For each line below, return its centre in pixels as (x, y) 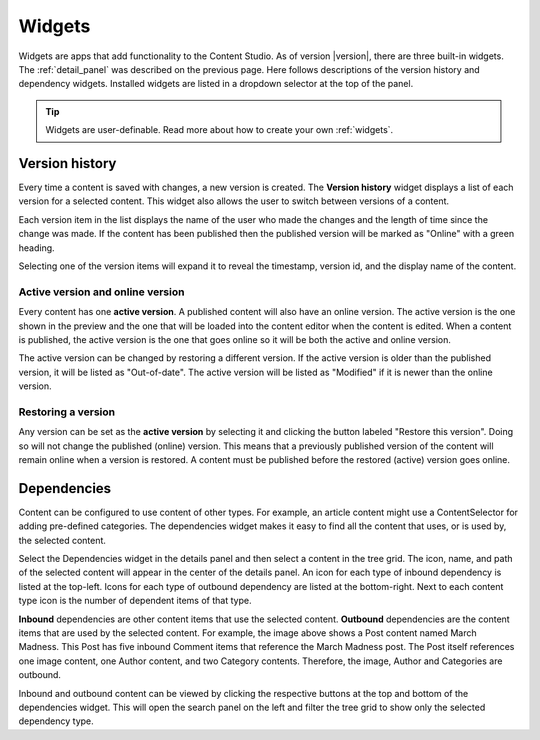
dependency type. (56, 721)
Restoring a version (66, 412)
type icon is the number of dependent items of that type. (135, 601)
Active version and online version (101, 292)
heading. (36, 247)
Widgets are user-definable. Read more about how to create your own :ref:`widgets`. (219, 130)
